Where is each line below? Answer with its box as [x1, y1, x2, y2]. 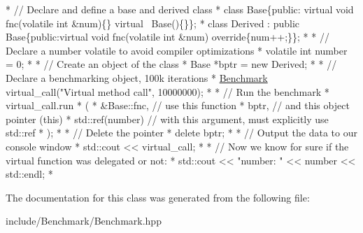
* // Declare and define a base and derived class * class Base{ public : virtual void [6, 2, 354, 16]
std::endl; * [6, 167, 53, 181]
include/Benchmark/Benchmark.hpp [6, 213, 162, 228]
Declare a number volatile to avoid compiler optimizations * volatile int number [6, 43, 348, 57]
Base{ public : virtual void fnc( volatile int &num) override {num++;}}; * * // [6, 29, 329, 44]
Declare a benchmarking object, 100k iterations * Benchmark [6, 70, 268, 85]
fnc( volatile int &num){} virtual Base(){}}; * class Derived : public [6, 15, 299, 30]
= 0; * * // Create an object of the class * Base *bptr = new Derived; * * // [6, 57, 337, 71]
